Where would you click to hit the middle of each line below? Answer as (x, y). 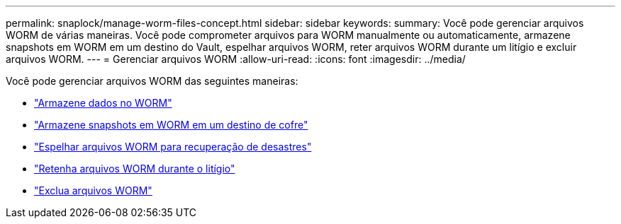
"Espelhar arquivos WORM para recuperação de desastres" (173, 147)
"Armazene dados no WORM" (103, 103)
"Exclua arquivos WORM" (93, 190)
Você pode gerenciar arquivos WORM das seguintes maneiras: (152, 81)
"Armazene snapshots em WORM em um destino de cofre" (171, 125)
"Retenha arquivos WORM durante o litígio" (135, 169)
